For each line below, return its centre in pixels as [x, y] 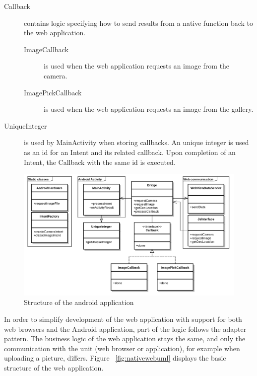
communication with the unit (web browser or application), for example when [122, 348]
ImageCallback [46, 49]
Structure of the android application [79, 302]
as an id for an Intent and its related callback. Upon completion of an [130, 152]
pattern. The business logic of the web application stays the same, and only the [125, 338]
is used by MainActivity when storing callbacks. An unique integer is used [136, 142]
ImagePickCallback [53, 92]
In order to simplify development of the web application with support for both [123, 319]
